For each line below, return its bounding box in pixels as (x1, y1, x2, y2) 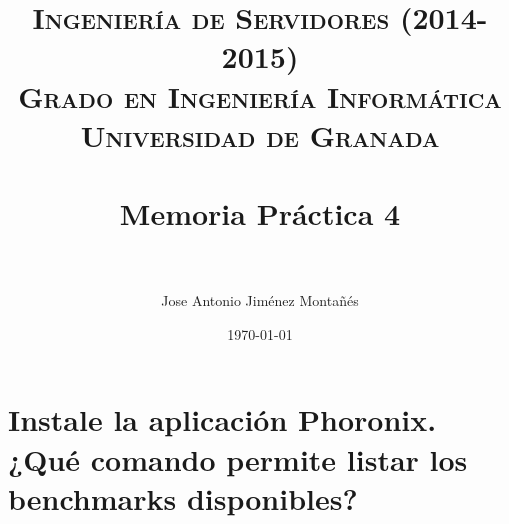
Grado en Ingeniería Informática (18, 75, 502, 116)
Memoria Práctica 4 (119, 193, 401, 234)
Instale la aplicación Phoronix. (8, 399, 437, 440)
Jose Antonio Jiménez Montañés (161, 290, 359, 311)
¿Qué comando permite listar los (8, 438, 468, 479)
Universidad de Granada (80, 114, 440, 155)
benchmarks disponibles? (8, 477, 358, 518)
